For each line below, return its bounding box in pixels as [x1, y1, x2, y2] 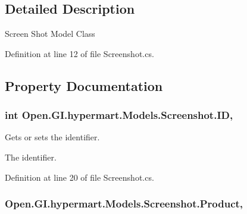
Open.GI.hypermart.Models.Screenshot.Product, [5, 196, 243, 211]
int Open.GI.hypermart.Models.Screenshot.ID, [5, 108, 233, 122]
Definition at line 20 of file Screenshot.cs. [5, 171, 154, 183]
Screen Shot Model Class [5, 27, 95, 40]
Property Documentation [5, 76, 163, 95]
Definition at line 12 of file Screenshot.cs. [5, 47, 154, 59]
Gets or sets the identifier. [5, 131, 100, 143]
